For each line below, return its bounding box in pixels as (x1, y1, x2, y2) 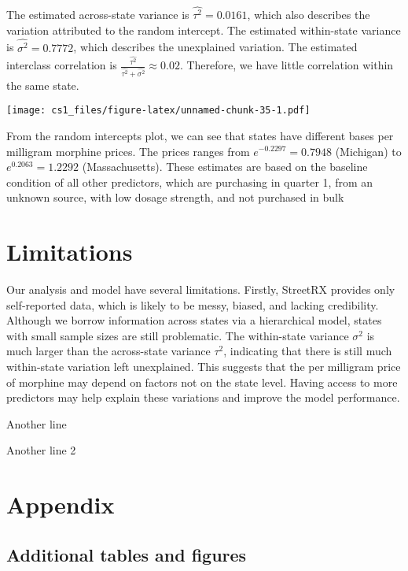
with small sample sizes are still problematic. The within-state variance (6, 327, 349, 343)
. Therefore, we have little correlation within (179, 57, 394, 72)
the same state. (6, 76, 79, 93)
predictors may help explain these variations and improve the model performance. (6, 389, 400, 406)
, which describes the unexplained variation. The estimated (73, 39, 358, 55)
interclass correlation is (6, 57, 117, 72)
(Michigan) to (335, 143, 402, 159)
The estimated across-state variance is (6, 6, 189, 23)
